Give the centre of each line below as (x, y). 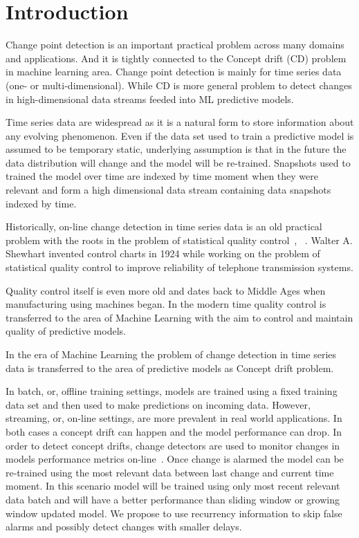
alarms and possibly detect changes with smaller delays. (124, 527)
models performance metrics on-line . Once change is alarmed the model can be (175, 459)
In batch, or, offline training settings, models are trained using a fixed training (172, 391)
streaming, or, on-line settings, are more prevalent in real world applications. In (174, 418)
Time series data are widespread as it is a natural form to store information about (180, 122)
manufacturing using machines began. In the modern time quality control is (166, 304)
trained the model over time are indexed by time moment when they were (162, 176)
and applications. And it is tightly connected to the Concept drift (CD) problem (176, 58)
